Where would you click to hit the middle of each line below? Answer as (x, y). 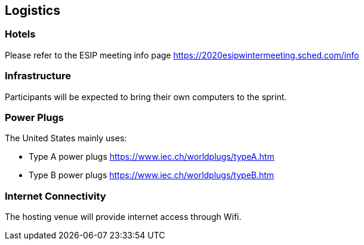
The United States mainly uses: (66, 138)
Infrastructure (38, 76)
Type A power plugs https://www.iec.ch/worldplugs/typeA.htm (152, 157)
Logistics (33, 10)
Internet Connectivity (55, 196)
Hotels (20, 34)
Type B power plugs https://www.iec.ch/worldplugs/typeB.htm (152, 175)
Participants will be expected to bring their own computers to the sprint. (146, 97)
